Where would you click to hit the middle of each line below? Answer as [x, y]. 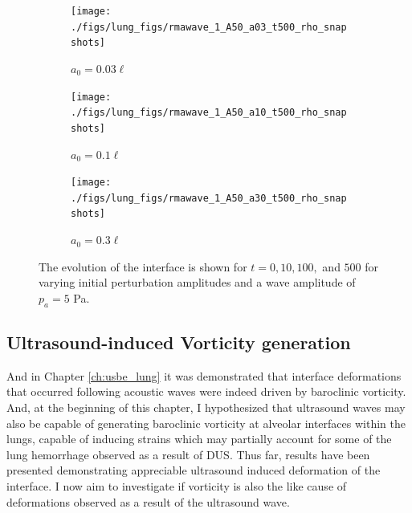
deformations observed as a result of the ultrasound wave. [148, 501]
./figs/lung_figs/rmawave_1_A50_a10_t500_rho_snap [209, 113]
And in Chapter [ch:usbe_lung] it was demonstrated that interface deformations [204, 375]
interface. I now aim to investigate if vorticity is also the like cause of [177, 486]
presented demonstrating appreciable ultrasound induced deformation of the [194, 470]
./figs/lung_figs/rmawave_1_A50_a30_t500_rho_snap [209, 198]
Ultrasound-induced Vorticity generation [179, 342]
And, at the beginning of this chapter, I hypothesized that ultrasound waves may [206, 407]
